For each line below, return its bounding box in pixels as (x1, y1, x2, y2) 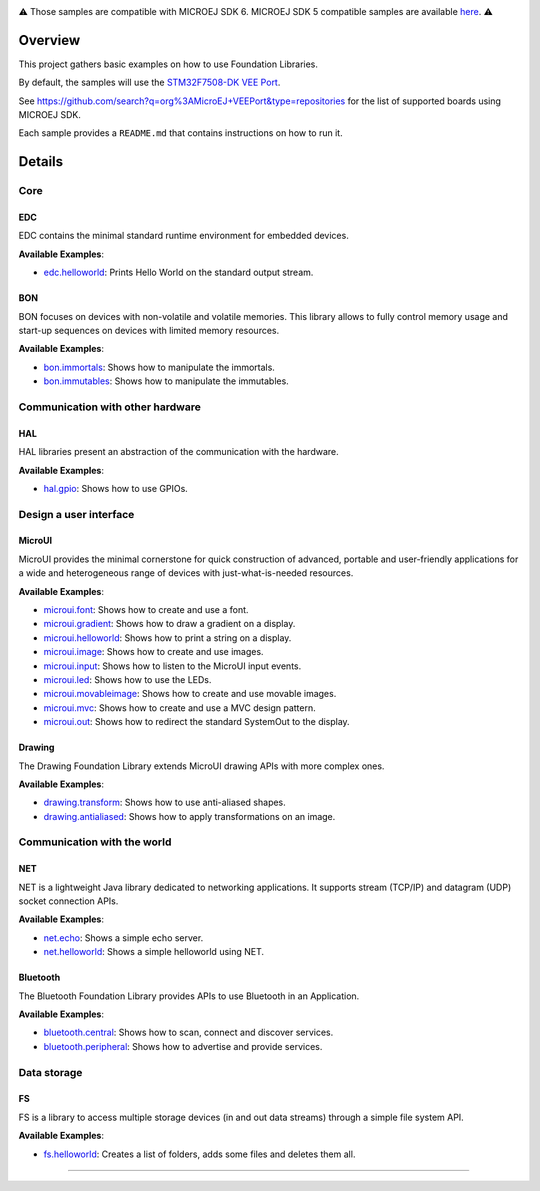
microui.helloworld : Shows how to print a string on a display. (43, 631, 292, 644)
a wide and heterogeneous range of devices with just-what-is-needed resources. (18, 567, 354, 579)
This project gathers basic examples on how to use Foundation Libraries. (18, 58, 319, 70)
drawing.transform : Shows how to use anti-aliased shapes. (43, 796, 287, 809)
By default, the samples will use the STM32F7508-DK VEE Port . (18, 76, 281, 89)
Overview (18, 31, 81, 49)
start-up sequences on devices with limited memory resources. (18, 325, 280, 336)
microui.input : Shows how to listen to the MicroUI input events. (43, 660, 302, 672)
